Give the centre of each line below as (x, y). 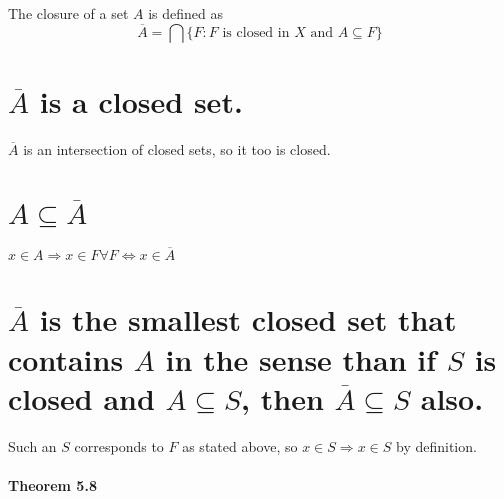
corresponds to (119, 445)
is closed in (256, 32)
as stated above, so (240, 445)
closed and (81, 397)
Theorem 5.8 (52, 484)
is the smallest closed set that (248, 319)
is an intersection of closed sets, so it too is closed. (177, 148)
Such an (32, 445)
